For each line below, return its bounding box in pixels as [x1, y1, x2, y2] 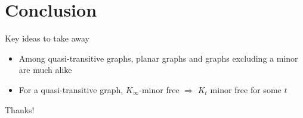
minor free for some [210, 83, 282, 95]
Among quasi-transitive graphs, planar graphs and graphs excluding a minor [18, 52, 298, 64]
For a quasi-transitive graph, [18, 83, 123, 95]
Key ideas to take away [5, 32, 89, 44]
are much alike [18, 63, 72, 76]
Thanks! [5, 103, 35, 116]
